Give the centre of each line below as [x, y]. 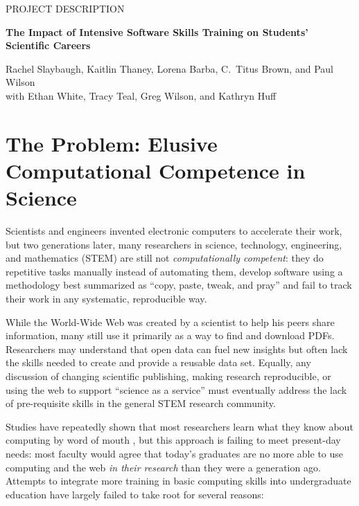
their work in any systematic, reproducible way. [106, 299]
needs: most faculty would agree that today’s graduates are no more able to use [175, 453]
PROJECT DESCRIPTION [65, 8]
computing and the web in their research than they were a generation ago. [163, 467]
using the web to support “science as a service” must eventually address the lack [176, 389]
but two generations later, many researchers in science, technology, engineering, [174, 244]
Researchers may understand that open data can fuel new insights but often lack [177, 349]
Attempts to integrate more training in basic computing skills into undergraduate [178, 481]
